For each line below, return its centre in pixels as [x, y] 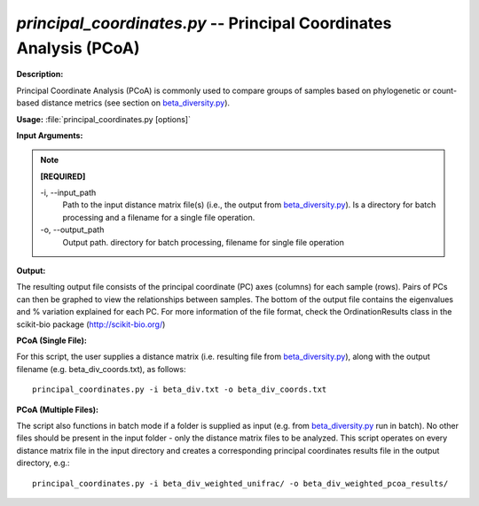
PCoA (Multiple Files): [58, 409]
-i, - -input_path [68, 193]
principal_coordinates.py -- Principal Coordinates [204, 23]
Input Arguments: [50, 135]
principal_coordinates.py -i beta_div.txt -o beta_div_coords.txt [180, 389]
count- [444, 90]
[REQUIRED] [63, 176]
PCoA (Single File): [52, 340]
